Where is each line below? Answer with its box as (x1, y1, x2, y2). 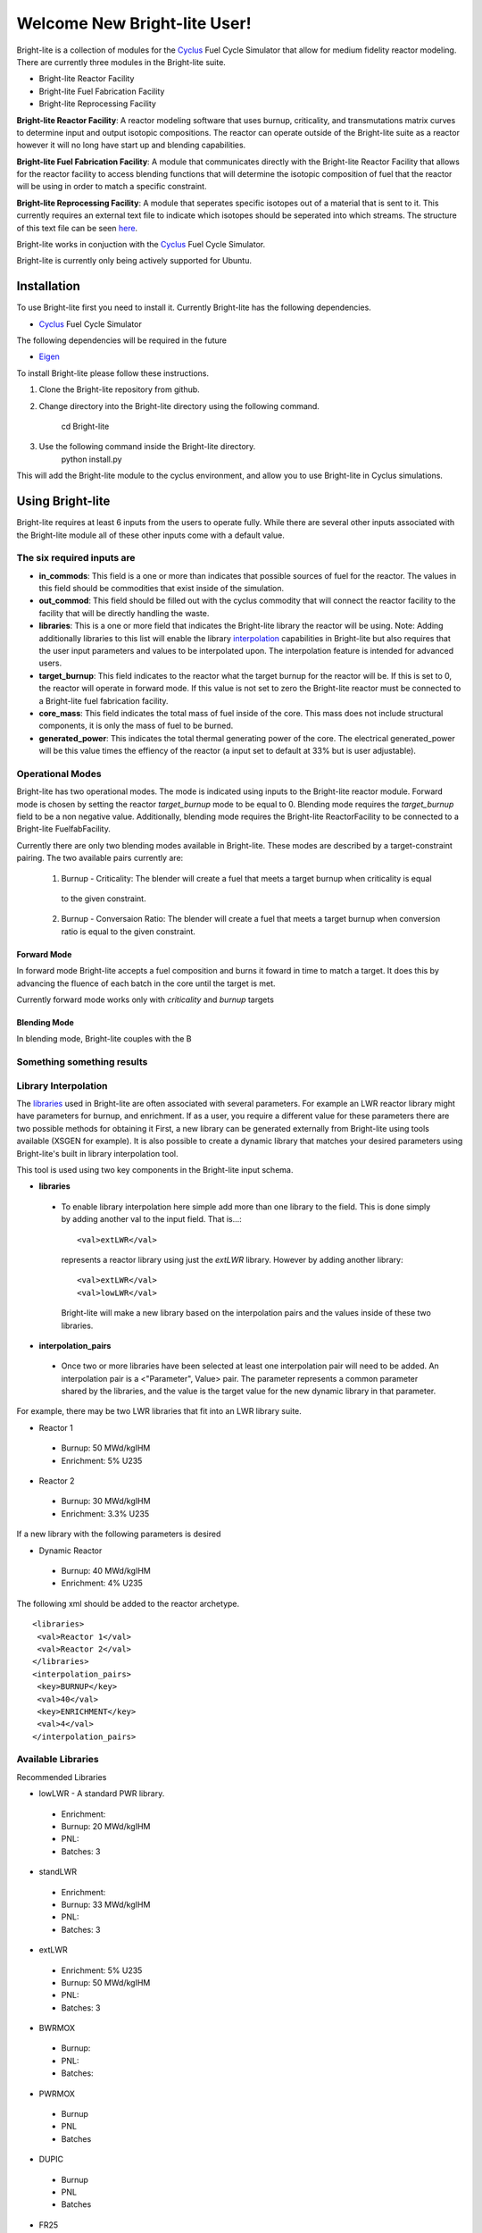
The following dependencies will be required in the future (16, 335, 228, 346)
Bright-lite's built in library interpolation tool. (16, 1148, 179, 1158)
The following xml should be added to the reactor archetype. (16, 1598, 240, 1609)
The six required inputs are (16, 552, 136, 565)
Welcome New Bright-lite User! (16, 13, 252, 33)
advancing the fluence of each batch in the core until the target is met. (16, 978, 276, 989)
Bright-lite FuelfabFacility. (16, 824, 112, 834)
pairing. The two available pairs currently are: (16, 853, 184, 864)
